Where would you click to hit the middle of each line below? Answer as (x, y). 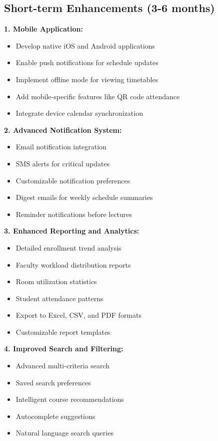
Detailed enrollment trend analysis (68, 247)
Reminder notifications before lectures (74, 214)
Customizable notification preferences (73, 180)
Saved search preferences (53, 382)
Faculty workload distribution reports (73, 264)
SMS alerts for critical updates (63, 163)
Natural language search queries (64, 433)
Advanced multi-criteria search (63, 366)
